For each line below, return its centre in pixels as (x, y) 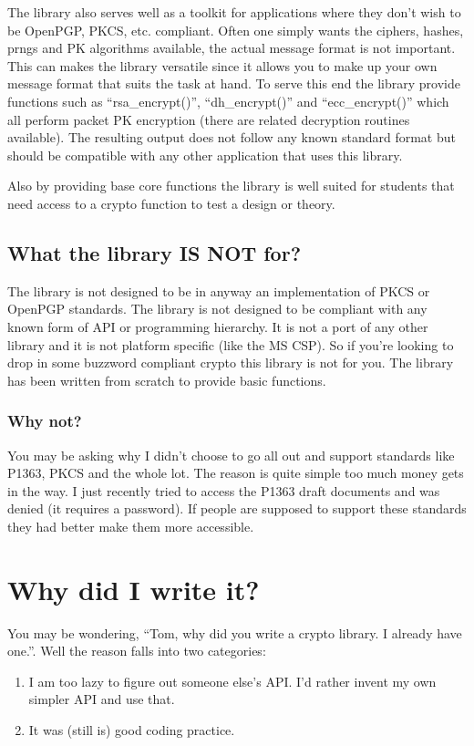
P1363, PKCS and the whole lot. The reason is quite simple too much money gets (236, 473)
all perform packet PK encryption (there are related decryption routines (209, 119)
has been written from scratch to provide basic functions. (167, 380)
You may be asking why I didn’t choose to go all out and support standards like (231, 455)
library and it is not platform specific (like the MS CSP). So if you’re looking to (231, 344)
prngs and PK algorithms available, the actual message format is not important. (232, 48)
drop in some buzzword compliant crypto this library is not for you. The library (231, 363)
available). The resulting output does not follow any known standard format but (232, 137)
